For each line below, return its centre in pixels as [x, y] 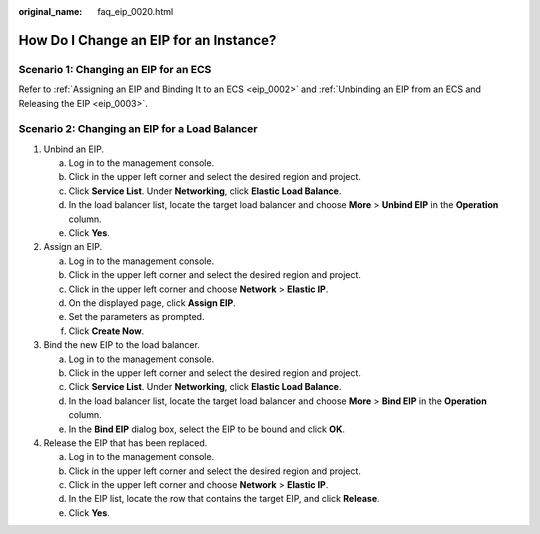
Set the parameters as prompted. [136, 317]
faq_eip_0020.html [135, 11]
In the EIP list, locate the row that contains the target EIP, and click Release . [224, 499]
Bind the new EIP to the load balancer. [121, 345]
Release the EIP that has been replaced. [125, 442]
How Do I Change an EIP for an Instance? [147, 40]
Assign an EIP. [73, 247]
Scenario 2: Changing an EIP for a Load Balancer [138, 129]
